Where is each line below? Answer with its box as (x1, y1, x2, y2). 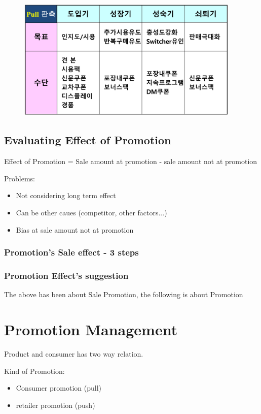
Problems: (4, 173, 35, 183)
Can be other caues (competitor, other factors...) (16, 207, 167, 218)
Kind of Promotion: (4, 365, 65, 376)
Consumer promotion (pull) (16, 383, 101, 393)
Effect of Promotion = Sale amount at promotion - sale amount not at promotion (4, 156, 257, 167)
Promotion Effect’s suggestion (4, 269, 129, 282)
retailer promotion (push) (16, 399, 95, 410)
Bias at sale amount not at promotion (16, 224, 134, 235)
